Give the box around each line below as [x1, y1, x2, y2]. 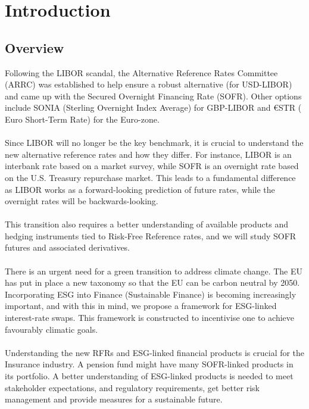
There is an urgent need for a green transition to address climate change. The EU [5, 264, 303, 277]
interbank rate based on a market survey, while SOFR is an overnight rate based [5, 160, 299, 172]
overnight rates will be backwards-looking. [5, 195, 158, 207]
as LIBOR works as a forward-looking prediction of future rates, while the [5, 183, 275, 195]
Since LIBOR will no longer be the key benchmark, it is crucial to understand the [5, 136, 304, 149]
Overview [5, 38, 64, 57]
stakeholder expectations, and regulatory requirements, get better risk [5, 381, 260, 394]
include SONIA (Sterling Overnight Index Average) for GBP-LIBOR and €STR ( [5, 101, 302, 114]
